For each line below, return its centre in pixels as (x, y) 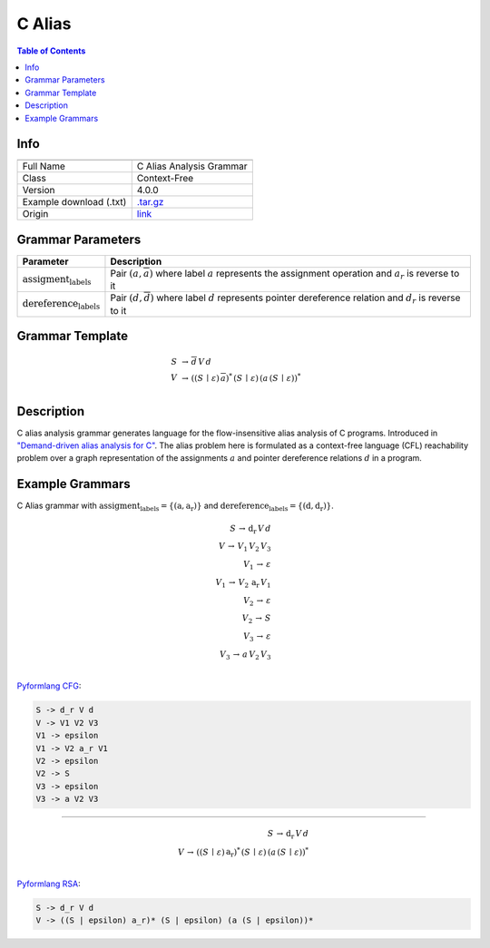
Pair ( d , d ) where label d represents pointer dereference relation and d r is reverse (285, 298)
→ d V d (197, 362)
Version (39, 191)
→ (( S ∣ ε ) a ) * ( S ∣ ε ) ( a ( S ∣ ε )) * (241, 377)
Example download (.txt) (74, 202)
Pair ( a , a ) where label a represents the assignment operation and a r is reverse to (285, 274)
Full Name (44, 166)
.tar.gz (150, 202)
